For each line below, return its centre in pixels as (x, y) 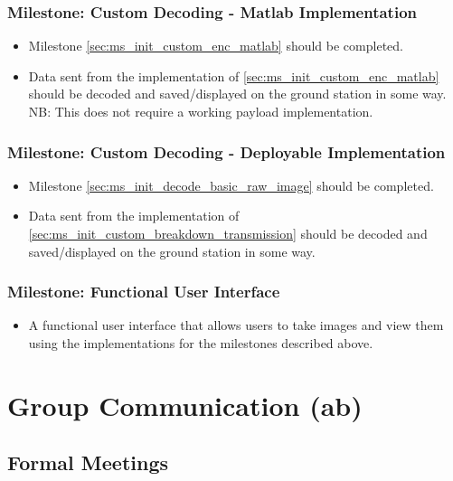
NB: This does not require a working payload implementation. (201, 111)
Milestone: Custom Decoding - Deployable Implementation (226, 151)
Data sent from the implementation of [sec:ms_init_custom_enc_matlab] (234, 75)
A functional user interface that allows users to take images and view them (236, 325)
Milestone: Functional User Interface (144, 292)
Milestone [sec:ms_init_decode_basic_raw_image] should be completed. (231, 185)
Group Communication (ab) (185, 405)
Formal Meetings (88, 462)
